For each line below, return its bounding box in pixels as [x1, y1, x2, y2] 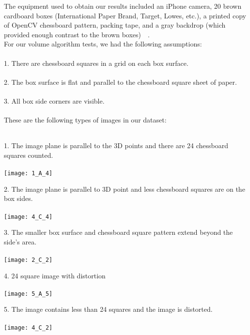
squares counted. [4, 150, 53, 160]
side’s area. [4, 236, 37, 246]
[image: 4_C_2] [4, 324, 53, 331]
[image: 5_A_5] [4, 290, 53, 297]
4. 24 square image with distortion [4, 270, 106, 280]
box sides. [4, 193, 33, 203]
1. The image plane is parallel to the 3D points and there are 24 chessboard [4, 140, 229, 151]
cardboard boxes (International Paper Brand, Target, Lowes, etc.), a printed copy [4, 10, 246, 20]
